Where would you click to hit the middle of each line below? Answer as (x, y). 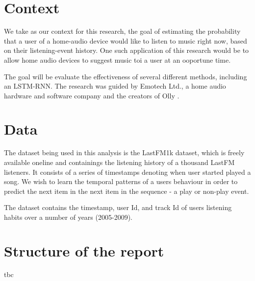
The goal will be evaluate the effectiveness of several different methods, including (126, 76)
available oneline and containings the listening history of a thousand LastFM (119, 162)
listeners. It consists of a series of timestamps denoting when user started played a (127, 172)
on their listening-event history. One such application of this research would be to (127, 50)
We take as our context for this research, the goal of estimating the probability (122, 31)
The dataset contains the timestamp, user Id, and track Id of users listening (118, 207)
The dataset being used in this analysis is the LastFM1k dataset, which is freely (124, 152)
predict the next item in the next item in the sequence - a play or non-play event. (127, 191)
